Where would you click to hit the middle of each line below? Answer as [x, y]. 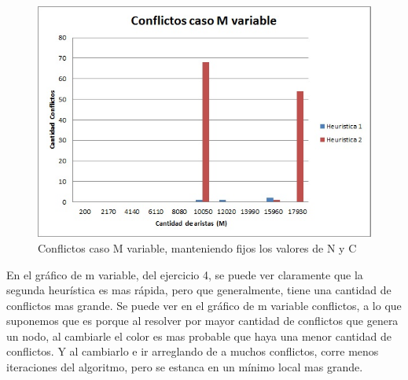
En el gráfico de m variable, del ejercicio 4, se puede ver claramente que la [185, 274]
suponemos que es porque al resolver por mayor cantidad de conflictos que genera [202, 321]
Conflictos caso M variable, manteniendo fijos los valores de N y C [197, 247]
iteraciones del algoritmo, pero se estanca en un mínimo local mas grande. [185, 367]
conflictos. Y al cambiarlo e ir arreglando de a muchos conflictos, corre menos [193, 351]
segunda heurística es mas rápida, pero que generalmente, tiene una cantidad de [199, 290]
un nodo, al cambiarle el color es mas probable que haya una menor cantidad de [199, 336]
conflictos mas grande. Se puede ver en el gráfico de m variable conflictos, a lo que [204, 305]
